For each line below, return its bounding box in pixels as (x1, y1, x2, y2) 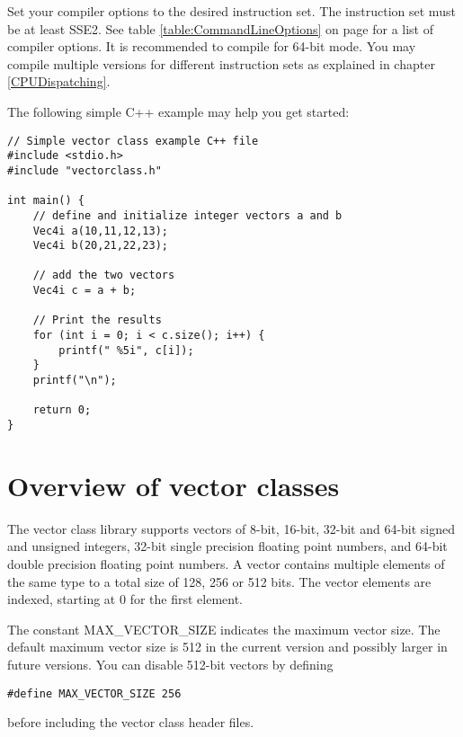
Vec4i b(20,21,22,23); (32, 239, 168, 253)
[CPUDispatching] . (7, 72, 111, 91)
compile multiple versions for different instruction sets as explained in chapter (7, 54, 435, 73)
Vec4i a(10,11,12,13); (32, 224, 168, 237)
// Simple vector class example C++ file (7, 134, 259, 147)
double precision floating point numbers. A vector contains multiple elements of (7, 555, 445, 573)
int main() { (7, 194, 85, 208)
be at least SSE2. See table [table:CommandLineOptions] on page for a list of (7, 19, 433, 38)
